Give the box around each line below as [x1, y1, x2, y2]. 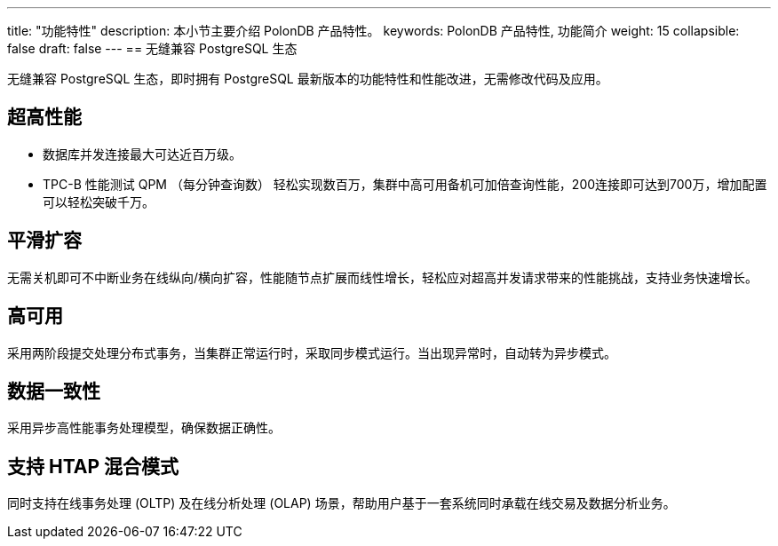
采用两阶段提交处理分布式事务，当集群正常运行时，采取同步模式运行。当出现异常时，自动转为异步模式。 [7, 344, 616, 360]
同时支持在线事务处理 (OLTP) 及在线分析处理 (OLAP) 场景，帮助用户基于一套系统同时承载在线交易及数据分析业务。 [7, 495, 676, 511]
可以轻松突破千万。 [43, 194, 155, 210]
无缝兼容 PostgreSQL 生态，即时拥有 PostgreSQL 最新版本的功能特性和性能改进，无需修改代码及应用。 [7, 71, 608, 86]
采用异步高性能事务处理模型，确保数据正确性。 [7, 420, 281, 436]
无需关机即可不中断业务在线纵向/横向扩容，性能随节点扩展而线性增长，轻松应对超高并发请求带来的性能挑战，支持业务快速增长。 [7, 269, 758, 285]
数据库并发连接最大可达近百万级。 [43, 146, 242, 162]
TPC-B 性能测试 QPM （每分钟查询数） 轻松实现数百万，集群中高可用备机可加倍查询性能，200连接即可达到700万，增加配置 [43, 176, 767, 192]
